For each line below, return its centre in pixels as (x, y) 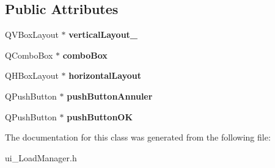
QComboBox (29, 55)
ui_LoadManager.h (41, 157)
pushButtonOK (100, 116)
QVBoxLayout (32, 35)
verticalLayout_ (103, 35)
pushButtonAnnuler (110, 96)
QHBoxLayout (32, 75)
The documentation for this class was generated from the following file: (138, 137)
